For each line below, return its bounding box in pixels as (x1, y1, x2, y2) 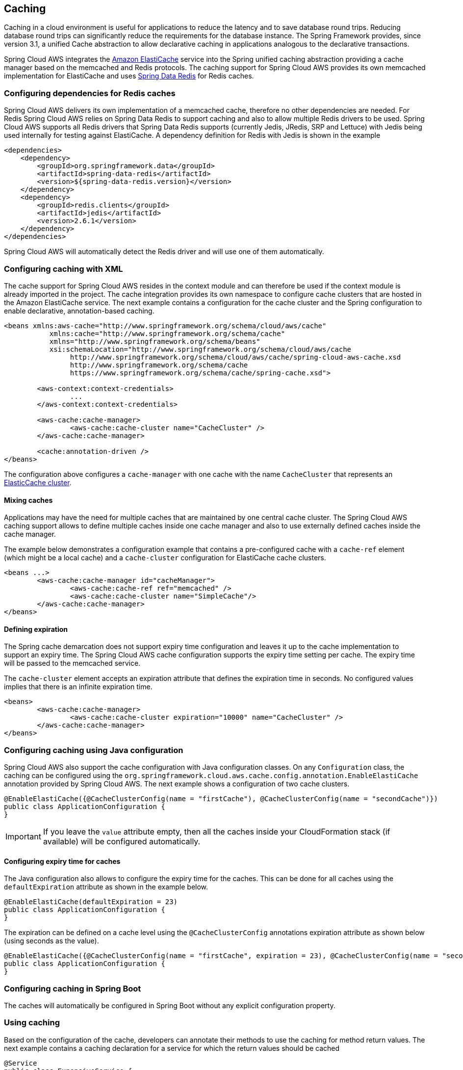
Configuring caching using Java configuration (4, 745, 183, 755)
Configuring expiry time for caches (4, 857, 121, 865)
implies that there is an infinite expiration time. (4, 682, 153, 691)
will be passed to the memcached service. (4, 659, 141, 668)
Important (5, 832, 41, 842)
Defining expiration (4, 625, 68, 633)
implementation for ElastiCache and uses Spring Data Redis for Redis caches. (4, 72, 254, 80)
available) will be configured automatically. (43, 836, 201, 847)
